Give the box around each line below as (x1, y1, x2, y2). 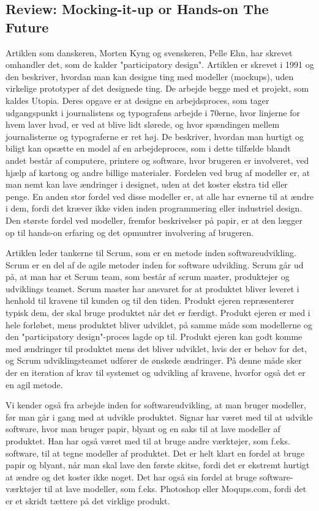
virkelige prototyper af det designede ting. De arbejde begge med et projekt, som (6, 82, 309, 95)
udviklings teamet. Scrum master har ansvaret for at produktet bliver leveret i (6, 282, 299, 295)
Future (6, 17, 49, 36)
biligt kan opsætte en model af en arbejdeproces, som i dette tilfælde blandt (6, 142, 291, 155)
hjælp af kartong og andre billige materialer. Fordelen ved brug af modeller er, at (6, 166, 310, 178)
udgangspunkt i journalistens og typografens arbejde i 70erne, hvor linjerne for (6, 106, 300, 119)
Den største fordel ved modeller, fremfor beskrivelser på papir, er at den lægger (6, 213, 303, 226)
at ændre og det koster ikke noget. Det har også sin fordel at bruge (6, 470, 257, 483)
